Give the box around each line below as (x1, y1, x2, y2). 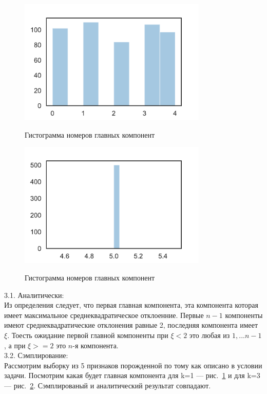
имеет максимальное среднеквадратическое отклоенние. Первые (4, 309, 204, 320)
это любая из (189, 330, 230, 340)
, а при (4, 340, 26, 350)
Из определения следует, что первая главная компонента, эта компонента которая (4, 299, 258, 310)
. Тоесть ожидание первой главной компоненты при (7, 330, 168, 340)
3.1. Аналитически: (4, 289, 64, 300)
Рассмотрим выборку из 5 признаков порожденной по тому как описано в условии (4, 360, 262, 370)
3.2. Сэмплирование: (4, 350, 68, 361)
